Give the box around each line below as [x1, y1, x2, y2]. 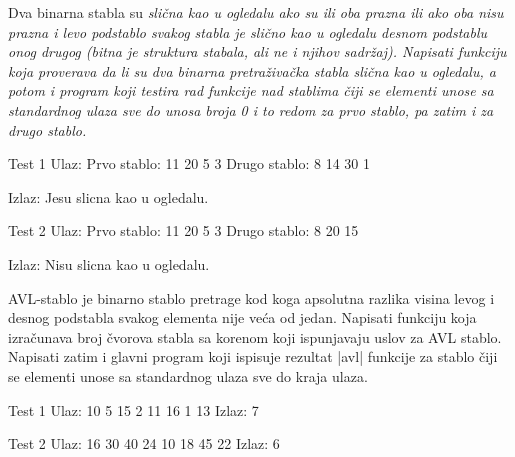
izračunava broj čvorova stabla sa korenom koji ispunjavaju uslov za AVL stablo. [8, 326, 502, 347]
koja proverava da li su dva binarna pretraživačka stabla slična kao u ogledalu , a [8, 60, 496, 81]
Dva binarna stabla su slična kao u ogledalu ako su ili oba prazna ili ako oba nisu [8, 2, 504, 22]
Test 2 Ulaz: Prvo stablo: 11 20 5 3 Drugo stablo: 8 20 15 [8, 220, 359, 241]
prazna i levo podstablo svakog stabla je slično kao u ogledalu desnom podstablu [8, 21, 487, 42]
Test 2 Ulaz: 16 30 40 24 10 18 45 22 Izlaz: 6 [8, 433, 280, 454]
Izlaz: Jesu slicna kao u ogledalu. [8, 186, 209, 207]
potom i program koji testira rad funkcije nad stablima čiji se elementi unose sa [8, 80, 494, 101]
